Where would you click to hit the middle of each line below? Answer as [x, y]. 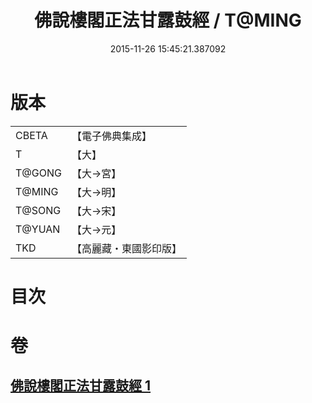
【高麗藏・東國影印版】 [126, 248]
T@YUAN [38, 229]
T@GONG [38, 173]
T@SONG [38, 210]
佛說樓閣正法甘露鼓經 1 [81, 386]
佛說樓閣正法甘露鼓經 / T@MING [168, 20]
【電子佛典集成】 [111, 136]
